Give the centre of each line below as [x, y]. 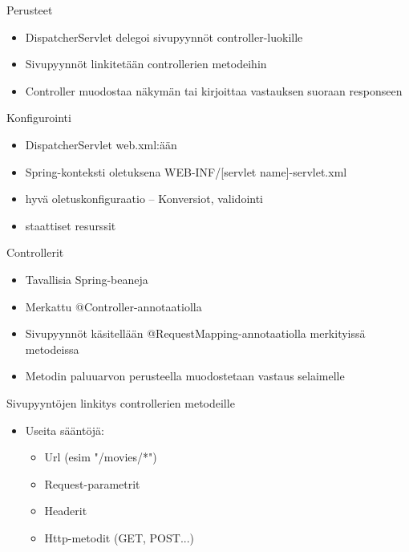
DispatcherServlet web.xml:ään [101, 144]
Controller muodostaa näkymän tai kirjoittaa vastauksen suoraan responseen [214, 90]
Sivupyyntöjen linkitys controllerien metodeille [121, 402]
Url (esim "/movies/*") [101, 457]
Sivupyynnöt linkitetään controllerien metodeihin [146, 64]
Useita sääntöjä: [65, 430]
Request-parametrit [92, 483]
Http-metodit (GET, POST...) [119, 537]
